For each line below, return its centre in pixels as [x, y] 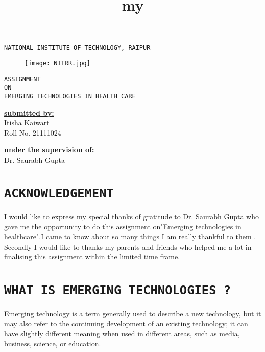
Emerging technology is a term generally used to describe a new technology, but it [133, 313]
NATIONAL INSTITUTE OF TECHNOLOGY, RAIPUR [77, 48]
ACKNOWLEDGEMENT [59, 193]
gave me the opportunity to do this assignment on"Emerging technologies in [123, 226]
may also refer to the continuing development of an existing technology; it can [126, 323]
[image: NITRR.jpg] [57, 64]
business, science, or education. [53, 343]
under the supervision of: [49, 150]
